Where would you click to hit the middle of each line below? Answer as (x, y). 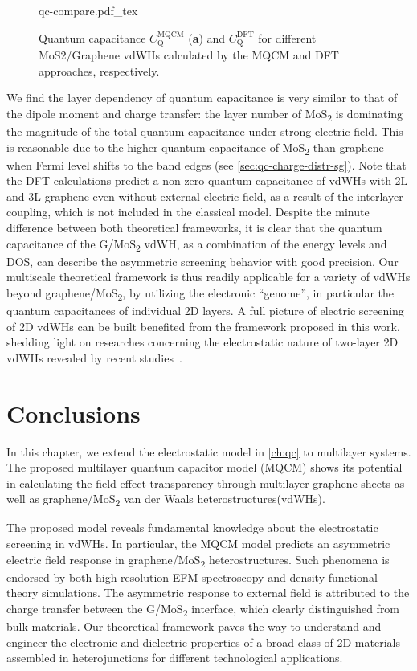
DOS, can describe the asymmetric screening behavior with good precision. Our (202, 261)
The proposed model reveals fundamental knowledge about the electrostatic (192, 528)
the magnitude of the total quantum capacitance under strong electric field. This (205, 131)
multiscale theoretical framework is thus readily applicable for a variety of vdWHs (208, 277)
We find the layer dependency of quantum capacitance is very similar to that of (202, 98)
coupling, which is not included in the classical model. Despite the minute (188, 212)
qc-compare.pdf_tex (88, 10)
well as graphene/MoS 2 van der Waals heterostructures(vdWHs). (166, 500)
